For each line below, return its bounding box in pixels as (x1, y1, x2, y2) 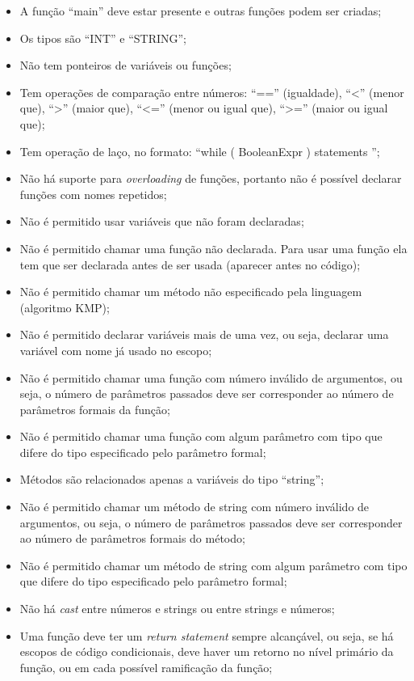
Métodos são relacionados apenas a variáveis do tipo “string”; (19, 471, 324, 488)
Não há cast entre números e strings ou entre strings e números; (19, 600, 335, 617)
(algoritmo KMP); (19, 298, 110, 315)
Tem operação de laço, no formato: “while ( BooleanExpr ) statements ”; (19, 142, 380, 159)
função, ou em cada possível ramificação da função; (19, 658, 273, 675)
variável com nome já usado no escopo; (19, 341, 212, 358)
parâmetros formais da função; (19, 400, 170, 417)
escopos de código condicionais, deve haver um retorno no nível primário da (19, 643, 394, 660)
